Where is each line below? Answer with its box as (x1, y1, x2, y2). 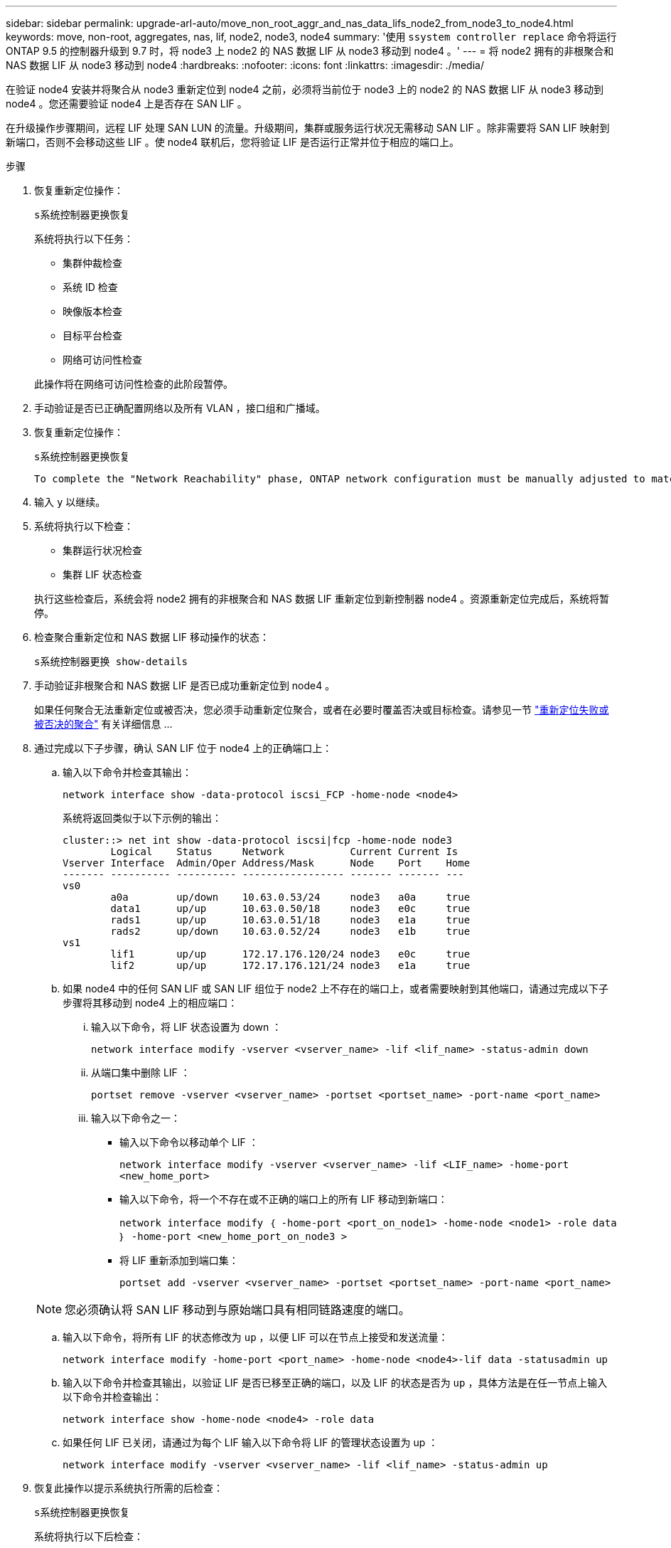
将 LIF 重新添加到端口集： (119, 1254, 239, 1266)
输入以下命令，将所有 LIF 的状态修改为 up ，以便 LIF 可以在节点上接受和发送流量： (63, 1331, 449, 1343)
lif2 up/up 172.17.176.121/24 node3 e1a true (110, 960, 471, 971)
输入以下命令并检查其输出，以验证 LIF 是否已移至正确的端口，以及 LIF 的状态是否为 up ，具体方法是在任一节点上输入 (63, 1377, 608, 1389)
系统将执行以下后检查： (34, 1530, 144, 1542)
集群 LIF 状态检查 (63, 568, 142, 580)
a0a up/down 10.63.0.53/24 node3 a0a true (110, 891, 471, 903)
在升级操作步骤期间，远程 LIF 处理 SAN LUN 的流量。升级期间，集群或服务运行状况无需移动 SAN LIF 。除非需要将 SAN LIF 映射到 (6, 122, 610, 134)
